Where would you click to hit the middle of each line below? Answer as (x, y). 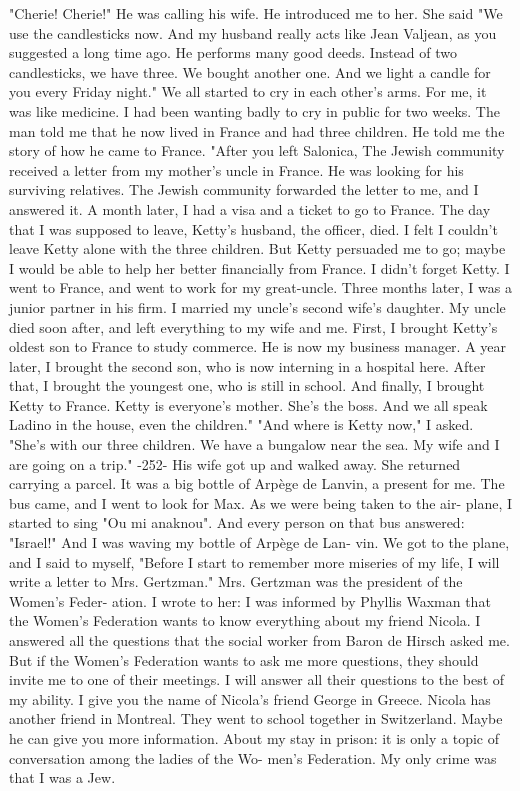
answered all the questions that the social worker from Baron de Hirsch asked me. (259, 640)
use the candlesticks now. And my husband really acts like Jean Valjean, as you (253, 32)
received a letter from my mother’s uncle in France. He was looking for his (236, 169)
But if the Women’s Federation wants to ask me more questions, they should (244, 659)
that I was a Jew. (62, 777)
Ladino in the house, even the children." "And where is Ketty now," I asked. (241, 424)
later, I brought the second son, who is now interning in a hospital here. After (247, 365)
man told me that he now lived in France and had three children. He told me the (257, 130)
